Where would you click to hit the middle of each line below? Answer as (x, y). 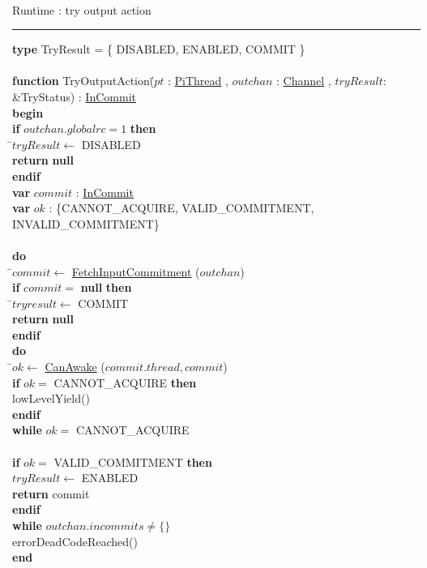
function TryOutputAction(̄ (83, 81)
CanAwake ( (75, 367)
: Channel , (304, 81)
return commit (51, 493)
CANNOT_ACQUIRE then (125, 382)
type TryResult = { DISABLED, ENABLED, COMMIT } (159, 49)
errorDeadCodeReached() (75, 541)
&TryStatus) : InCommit (74, 96)
